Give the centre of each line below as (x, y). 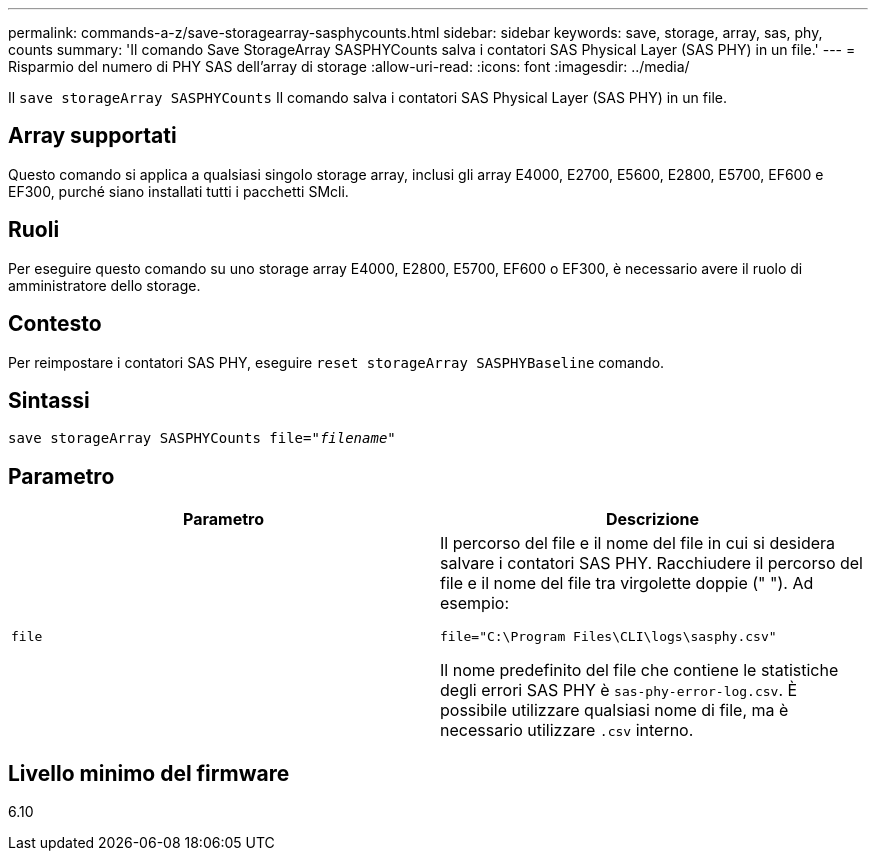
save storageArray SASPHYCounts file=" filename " (202, 438)
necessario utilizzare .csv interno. (567, 730)
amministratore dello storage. (104, 285)
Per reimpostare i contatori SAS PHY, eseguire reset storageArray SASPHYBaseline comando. (336, 362)
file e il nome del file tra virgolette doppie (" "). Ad (627, 583)
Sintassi (49, 400)
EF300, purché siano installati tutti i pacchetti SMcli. (178, 191)
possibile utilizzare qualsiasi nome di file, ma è (614, 710)
